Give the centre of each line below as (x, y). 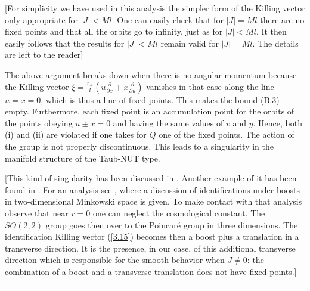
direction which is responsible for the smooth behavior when (115, 260)
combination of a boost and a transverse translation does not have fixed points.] (151, 271)
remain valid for (190, 43)
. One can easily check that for (168, 19)
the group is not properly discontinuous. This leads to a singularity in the (139, 146)
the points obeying (39, 123)
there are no (282, 19)
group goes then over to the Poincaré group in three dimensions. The (172, 225)
